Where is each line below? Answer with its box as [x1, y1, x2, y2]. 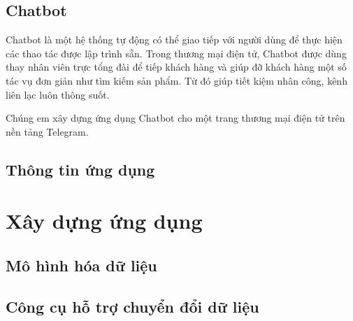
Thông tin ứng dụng [6, 158, 155, 180]
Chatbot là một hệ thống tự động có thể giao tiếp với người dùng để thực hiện [6, 32, 343, 47]
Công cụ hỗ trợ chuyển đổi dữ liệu [6, 295, 259, 317]
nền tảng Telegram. [6, 124, 89, 138]
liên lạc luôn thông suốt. [6, 87, 110, 101]
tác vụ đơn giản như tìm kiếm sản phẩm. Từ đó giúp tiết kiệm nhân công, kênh [6, 73, 347, 87]
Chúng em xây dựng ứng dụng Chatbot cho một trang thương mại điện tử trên [6, 110, 345, 125]
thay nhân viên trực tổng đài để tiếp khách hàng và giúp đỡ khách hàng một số [6, 59, 347, 74]
